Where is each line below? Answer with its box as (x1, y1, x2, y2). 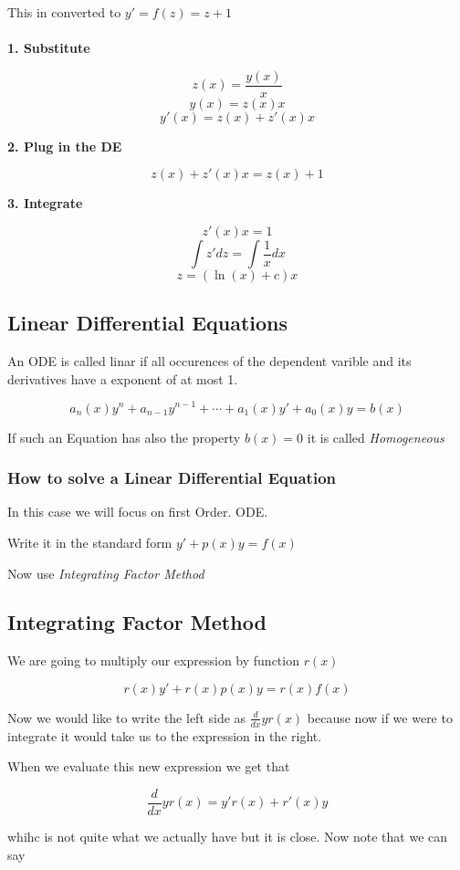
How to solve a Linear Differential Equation (7, 466, 336, 489)
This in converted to (7, 3, 121, 21)
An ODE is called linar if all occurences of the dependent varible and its (7, 351, 412, 371)
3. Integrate (7, 194, 83, 213)
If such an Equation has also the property (7, 427, 241, 446)
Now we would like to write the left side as (7, 708, 246, 727)
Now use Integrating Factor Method (7, 563, 204, 582)
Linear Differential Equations (7, 309, 288, 337)
